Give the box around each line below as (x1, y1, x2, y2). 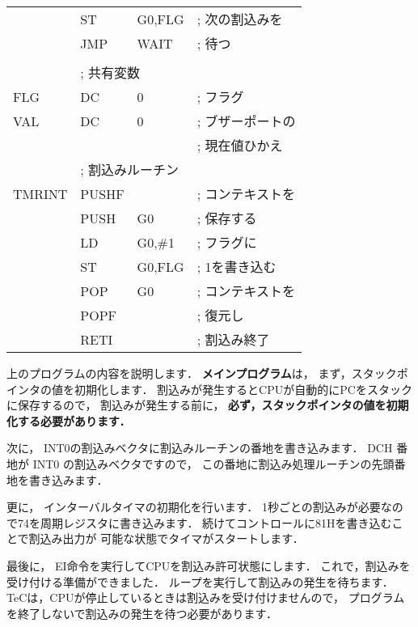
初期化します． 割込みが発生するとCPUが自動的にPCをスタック (74, 380, 412, 397)
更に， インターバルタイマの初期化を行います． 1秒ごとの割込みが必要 (6, 498, 381, 515)
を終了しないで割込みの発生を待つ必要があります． (6, 604, 278, 621)
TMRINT (13, 184, 68, 203)
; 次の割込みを (196, 10, 283, 28)
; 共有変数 (80, 63, 141, 82)
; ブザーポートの (196, 112, 296, 130)
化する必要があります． (6, 412, 131, 429)
